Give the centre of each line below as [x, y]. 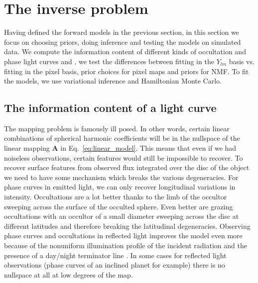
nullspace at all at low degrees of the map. [68, 274]
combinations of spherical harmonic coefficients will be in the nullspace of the [122, 138]
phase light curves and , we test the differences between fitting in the [109, 61]
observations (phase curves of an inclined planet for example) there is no [115, 265]
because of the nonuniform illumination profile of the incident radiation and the [126, 245]
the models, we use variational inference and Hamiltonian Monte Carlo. [113, 81]
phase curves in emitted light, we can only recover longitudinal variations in [120, 187]
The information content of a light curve [110, 108]
